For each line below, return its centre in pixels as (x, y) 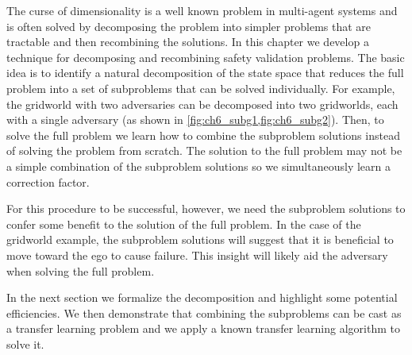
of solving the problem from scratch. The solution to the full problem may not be (204, 150)
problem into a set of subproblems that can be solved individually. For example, (201, 88)
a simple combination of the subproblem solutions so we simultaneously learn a (198, 166)
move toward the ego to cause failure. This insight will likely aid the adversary (197, 255)
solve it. (25, 343)
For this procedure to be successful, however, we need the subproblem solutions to (206, 208)
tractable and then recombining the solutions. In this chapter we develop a (188, 42)
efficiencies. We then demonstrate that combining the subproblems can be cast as (204, 313)
